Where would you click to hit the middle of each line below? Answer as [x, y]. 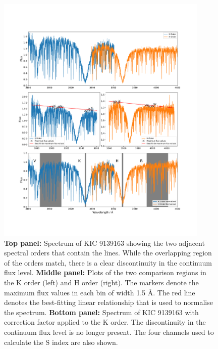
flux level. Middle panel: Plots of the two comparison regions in [105, 272]
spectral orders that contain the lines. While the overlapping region [108, 253]
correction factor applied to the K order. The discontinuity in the [105, 322]
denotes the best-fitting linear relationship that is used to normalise [108, 302]
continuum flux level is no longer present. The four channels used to [109, 332]
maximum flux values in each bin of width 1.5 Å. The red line [100, 292]
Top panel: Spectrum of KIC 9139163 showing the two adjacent [104, 243]
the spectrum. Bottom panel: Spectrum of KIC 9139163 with [101, 312]
